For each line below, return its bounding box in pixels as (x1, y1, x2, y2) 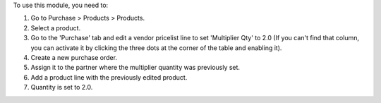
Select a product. (30, 23, 81, 32)
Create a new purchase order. (30, 53, 118, 61)
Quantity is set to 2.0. (30, 83, 93, 92)
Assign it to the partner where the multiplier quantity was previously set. (30, 63, 240, 72)
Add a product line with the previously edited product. (30, 73, 188, 81)
